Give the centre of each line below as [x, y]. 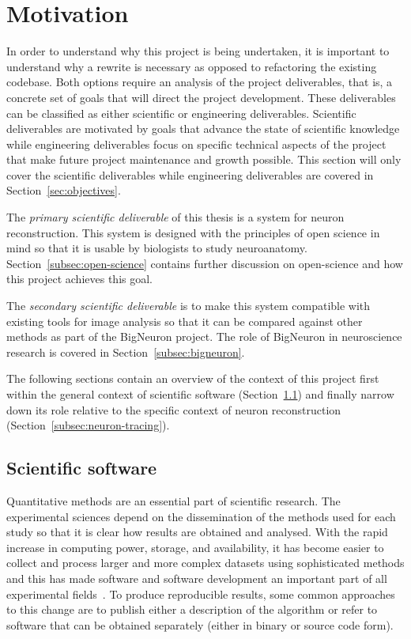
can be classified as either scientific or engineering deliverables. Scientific [181, 113]
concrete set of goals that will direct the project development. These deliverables [201, 97]
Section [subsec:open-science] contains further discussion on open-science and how [205, 263]
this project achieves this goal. [79, 279]
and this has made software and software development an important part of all [197, 578]
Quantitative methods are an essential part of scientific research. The [173, 500]
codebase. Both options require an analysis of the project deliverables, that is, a [200, 82]
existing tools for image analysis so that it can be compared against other [185, 321]
